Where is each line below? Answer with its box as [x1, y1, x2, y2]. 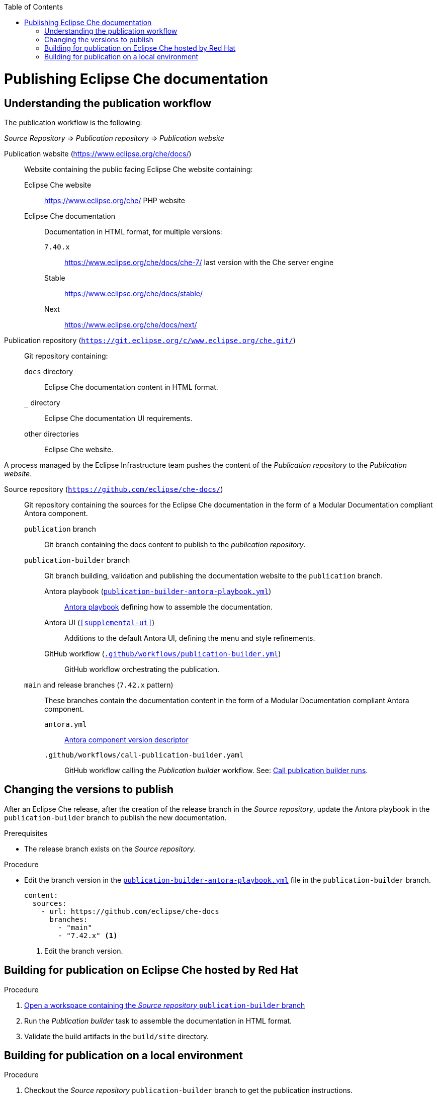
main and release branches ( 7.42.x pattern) [24, 680, 173, 689]
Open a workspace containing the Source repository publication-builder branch [24, 1000, 305, 1009]
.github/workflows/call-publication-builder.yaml [44, 750, 244, 759]
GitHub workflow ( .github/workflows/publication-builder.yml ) [44, 649, 281, 658]
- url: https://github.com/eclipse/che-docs [41, 907, 219, 915]
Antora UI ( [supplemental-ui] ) [44, 618, 155, 627]
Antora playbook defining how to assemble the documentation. [64, 602, 273, 611]
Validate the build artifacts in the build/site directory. [24, 1032, 209, 1041]
